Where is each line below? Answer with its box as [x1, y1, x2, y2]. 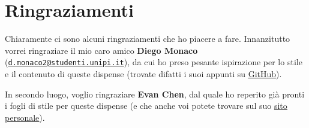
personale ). [5, 111, 45, 123]
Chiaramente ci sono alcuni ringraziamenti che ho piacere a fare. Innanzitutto [5, 32, 290, 45]
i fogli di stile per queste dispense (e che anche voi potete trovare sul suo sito [5, 99, 287, 112]
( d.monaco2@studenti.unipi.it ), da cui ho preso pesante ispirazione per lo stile [5, 56, 302, 68]
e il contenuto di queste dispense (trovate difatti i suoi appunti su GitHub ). [5, 67, 282, 80]
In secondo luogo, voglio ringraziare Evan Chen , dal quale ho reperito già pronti [5, 87, 305, 100]
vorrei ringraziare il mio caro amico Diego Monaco [5, 44, 198, 56]
